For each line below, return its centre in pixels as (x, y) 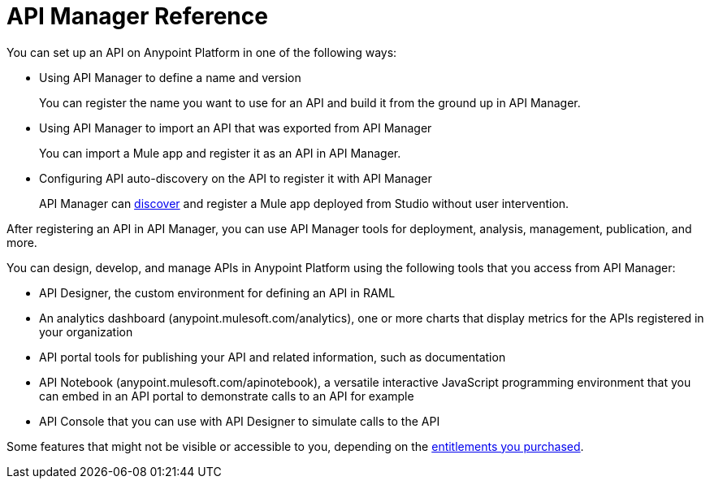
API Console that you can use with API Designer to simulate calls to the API (240, 421)
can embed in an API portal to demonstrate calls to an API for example (227, 396)
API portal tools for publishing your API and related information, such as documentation (273, 357)
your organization (86, 331)
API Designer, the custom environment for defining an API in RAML (217, 292)
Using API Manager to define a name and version (170, 77)
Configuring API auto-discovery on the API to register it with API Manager (236, 178)
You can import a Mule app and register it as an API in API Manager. (220, 153)
